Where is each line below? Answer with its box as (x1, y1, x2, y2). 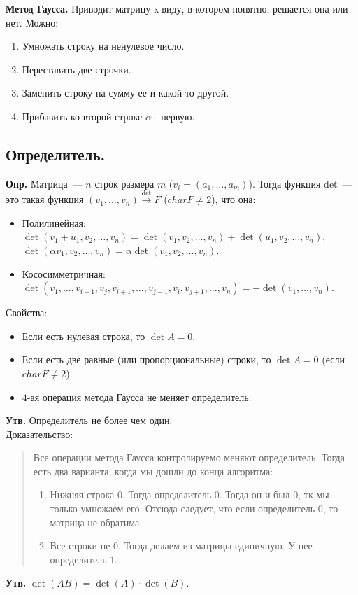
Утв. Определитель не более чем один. (6, 413, 173, 428)
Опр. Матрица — (6, 176, 83, 190)
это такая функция (6, 192, 84, 206)
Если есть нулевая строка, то (22, 328, 145, 343)
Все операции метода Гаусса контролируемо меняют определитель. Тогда (33, 450, 345, 465)
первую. (161, 108, 195, 123)
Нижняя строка (50, 487, 115, 502)
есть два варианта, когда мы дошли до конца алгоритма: (33, 463, 273, 478)
